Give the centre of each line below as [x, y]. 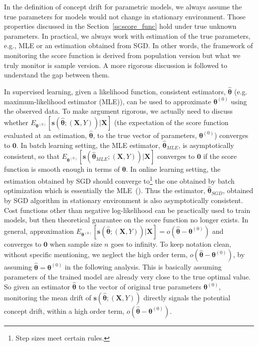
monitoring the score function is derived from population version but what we [122, 55]
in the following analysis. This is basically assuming [143, 267]
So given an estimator [37, 287]
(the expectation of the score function [171, 122]
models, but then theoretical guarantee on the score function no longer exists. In [126, 220]
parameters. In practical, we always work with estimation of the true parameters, [127, 35]
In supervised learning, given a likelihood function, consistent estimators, [115, 91]
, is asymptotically [206, 145]
